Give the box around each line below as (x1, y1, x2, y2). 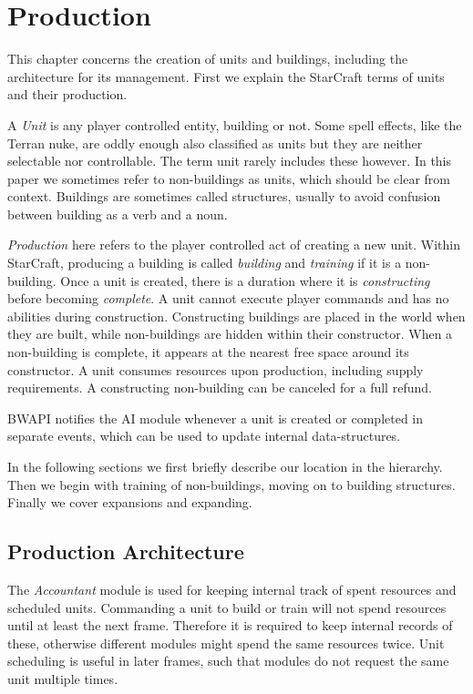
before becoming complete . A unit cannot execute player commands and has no (7, 289, 449, 308)
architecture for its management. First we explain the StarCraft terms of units (7, 66, 445, 86)
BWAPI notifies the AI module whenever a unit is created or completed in (7, 408, 424, 427)
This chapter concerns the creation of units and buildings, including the (7, 49, 408, 68)
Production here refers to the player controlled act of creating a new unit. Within (7, 235, 461, 254)
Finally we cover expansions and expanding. (7, 493, 252, 512)
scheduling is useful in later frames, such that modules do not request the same (7, 651, 449, 670)
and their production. (7, 85, 128, 104)
